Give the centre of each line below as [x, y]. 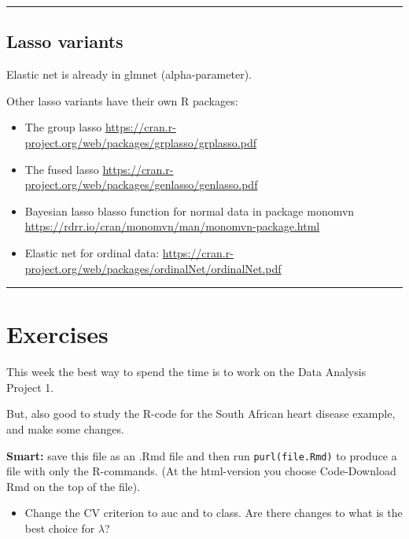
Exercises [57, 334]
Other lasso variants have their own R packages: [122, 100]
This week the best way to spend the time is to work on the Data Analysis [186, 372]
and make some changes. [65, 429]
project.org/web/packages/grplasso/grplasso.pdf [140, 142]
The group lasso [63, 127]
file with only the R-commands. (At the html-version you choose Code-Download [201, 471]
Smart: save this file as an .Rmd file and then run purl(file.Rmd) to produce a [202, 455]
